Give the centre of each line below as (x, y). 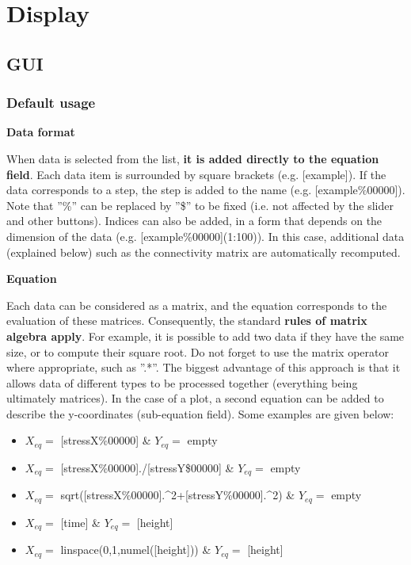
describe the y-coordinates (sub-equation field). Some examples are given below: (200, 413)
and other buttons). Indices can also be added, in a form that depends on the (194, 221)
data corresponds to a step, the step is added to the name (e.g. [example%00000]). (206, 190)
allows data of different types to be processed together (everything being (182, 382)
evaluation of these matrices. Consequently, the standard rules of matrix (187, 321)
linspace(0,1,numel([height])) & (136, 550)
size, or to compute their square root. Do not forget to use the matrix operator (198, 351)
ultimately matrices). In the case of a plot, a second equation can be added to (195, 398)
